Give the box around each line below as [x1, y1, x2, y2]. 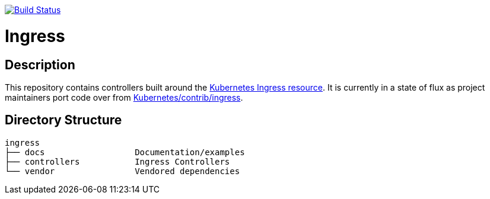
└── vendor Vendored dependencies [5, 166, 240, 176]
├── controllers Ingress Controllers [5, 156, 230, 166]
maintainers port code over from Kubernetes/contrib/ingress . [5, 92, 243, 102]
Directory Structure [5, 113, 122, 128]
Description [5, 57, 75, 72]
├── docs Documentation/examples [5, 147, 245, 157]
